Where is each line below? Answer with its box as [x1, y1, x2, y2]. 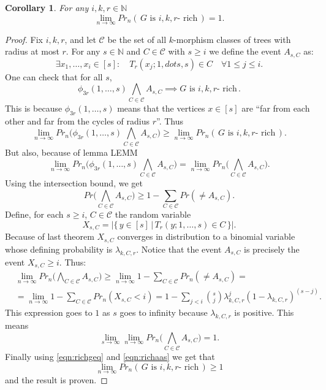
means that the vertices [117, 101, 205, 114]
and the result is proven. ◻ [5, 373, 108, 386]
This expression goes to [5, 306, 93, 319]
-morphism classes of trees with [173, 32, 291, 45]
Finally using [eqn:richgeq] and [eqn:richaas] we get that [5, 350, 215, 362]
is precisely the [244, 242, 300, 255]
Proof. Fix [5, 32, 43, 45]
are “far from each [241, 101, 310, 114]
